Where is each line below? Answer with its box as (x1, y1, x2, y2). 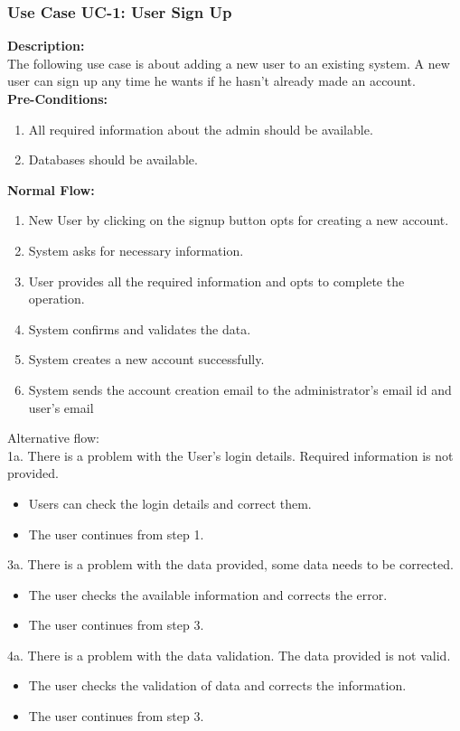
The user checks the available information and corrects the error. (28, 585, 388, 604)
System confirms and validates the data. (28, 319, 251, 338)
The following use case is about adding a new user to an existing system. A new (7, 53, 450, 72)
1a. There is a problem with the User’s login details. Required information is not (7, 445, 454, 464)
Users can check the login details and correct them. (28, 493, 312, 512)
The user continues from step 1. (28, 524, 204, 543)
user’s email (28, 398, 94, 417)
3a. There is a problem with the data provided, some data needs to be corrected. (7, 555, 454, 574)
